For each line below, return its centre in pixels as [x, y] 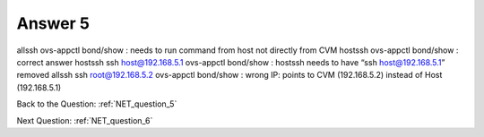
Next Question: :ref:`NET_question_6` [85, 120]
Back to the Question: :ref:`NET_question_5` [97, 104]
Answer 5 [53, 23]
